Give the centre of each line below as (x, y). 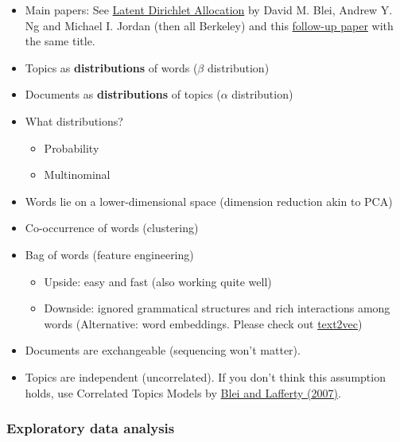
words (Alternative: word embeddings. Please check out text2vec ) (203, 323)
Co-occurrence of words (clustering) (112, 228)
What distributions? (74, 120)
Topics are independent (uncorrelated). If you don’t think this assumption (205, 376)
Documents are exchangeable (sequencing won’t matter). (163, 350)
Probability (72, 147)
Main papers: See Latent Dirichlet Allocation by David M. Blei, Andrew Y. (209, 10)
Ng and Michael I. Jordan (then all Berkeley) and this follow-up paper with (209, 25)
